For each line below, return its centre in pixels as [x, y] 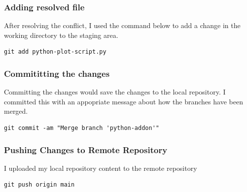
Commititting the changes [57, 73]
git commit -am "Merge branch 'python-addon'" [82, 128]
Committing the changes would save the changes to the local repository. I [115, 92]
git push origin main [39, 185]
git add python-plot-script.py [55, 52]
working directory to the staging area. [61, 35]
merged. [16, 111]
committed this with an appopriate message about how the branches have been [123, 101]
